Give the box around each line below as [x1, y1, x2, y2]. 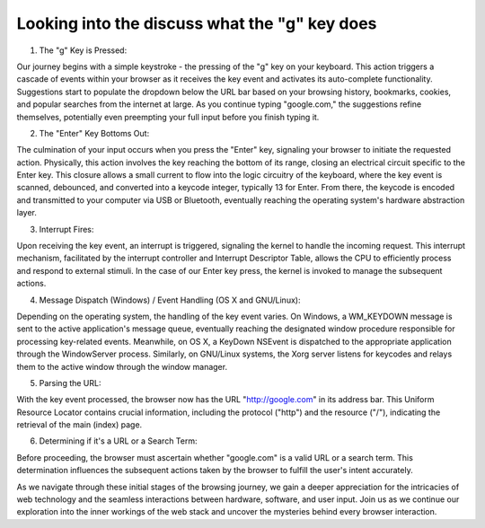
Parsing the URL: [39, 377, 101, 388]
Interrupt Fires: [39, 224, 94, 234]
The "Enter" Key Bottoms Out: [39, 128, 150, 138]
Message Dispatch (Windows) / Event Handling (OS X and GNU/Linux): [39, 295, 301, 305]
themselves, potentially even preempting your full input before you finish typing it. [16, 111, 320, 122]
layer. [16, 207, 38, 218]
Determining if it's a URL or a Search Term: [39, 436, 198, 446]
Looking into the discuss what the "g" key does [16, 13, 377, 33]
